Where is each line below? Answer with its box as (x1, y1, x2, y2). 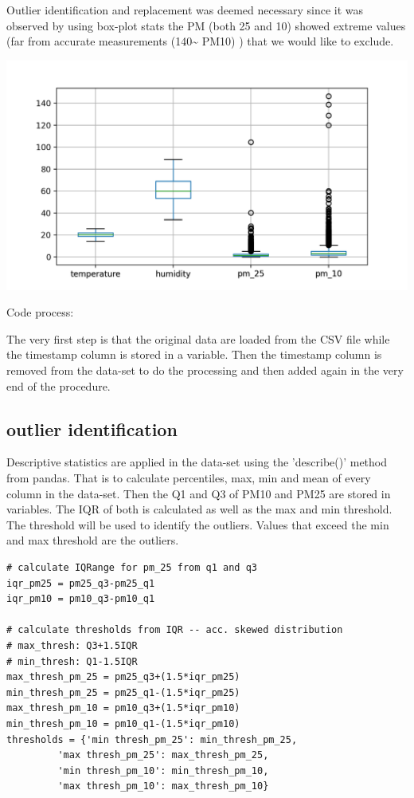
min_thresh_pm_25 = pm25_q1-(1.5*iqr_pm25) (6, 686, 240, 698)
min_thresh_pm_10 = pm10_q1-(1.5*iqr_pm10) (6, 717, 240, 729)
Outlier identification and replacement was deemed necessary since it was (6, 2, 364, 18)
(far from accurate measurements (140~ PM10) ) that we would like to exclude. (6, 33, 394, 49)
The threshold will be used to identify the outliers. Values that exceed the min (6, 516, 389, 533)
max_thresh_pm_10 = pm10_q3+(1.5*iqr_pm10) (6, 702, 240, 714)
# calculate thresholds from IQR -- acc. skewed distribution (6, 624, 343, 636)
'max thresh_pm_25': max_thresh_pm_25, (57, 749, 269, 761)
